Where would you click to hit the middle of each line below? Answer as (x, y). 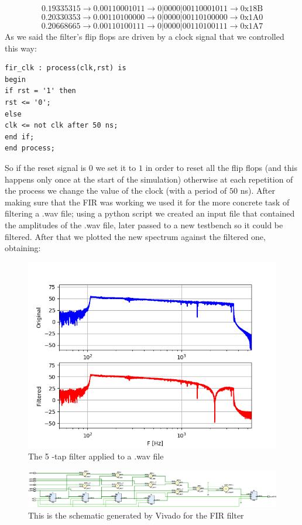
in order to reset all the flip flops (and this (222, 167)
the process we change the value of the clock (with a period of (116, 191)
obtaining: (23, 248)
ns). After (258, 191)
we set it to (116, 167)
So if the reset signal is (46, 167)
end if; (20, 137)
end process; (30, 148)
